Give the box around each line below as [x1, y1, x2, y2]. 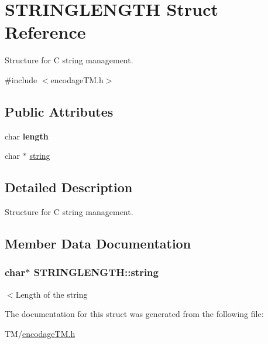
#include [5, 73, 37, 86]
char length [5, 130, 49, 142]
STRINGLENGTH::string [33, 265, 159, 280]
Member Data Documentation [5, 234, 191, 253]
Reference [5, 20, 86, 44]
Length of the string [15, 288, 88, 300]
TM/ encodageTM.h [5, 327, 75, 339]
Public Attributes [5, 102, 114, 120]
